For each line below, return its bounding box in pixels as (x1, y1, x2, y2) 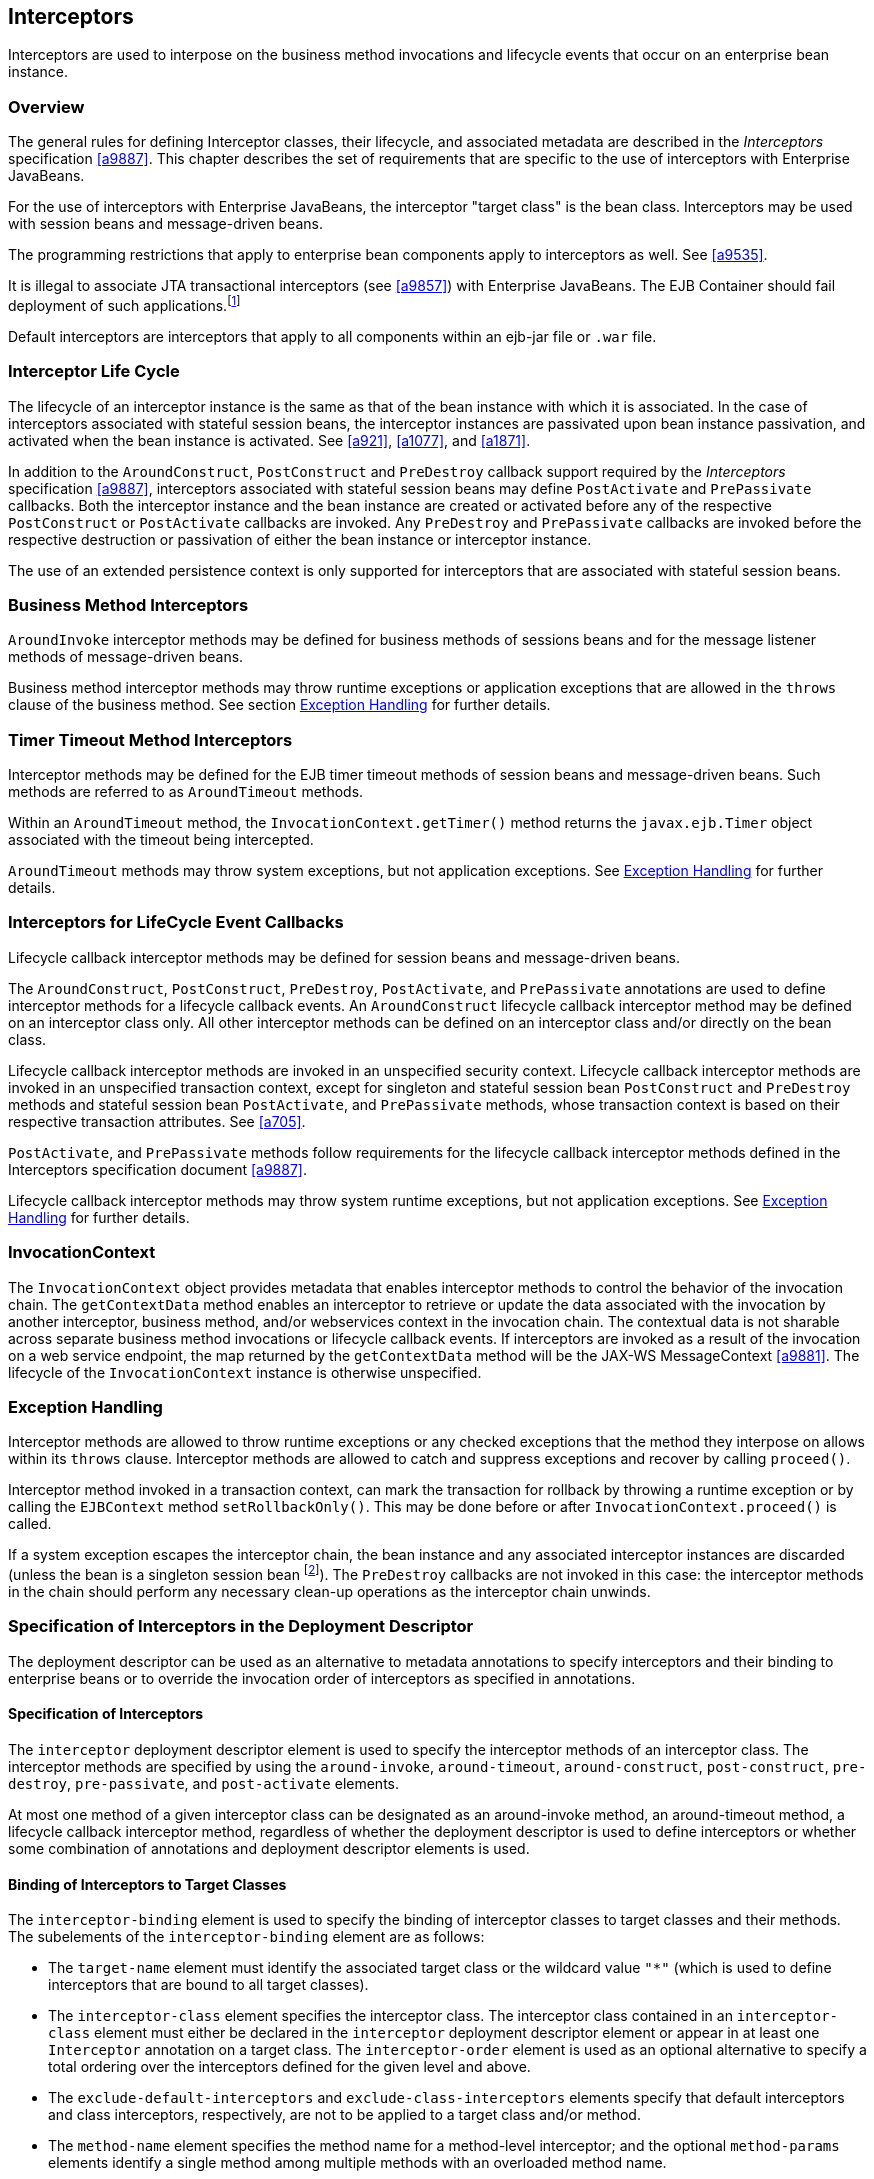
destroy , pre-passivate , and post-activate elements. (8, 1774, 399, 1792)
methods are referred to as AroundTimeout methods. (8, 783, 364, 801)
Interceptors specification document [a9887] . (8, 1160, 308, 1178)
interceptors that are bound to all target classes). (48, 1976, 369, 1994)
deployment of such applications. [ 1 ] (8, 294, 241, 314)
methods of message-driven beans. (8, 648, 244, 666)
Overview (8, 96, 85, 117)
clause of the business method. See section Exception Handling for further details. (8, 696, 551, 714)
